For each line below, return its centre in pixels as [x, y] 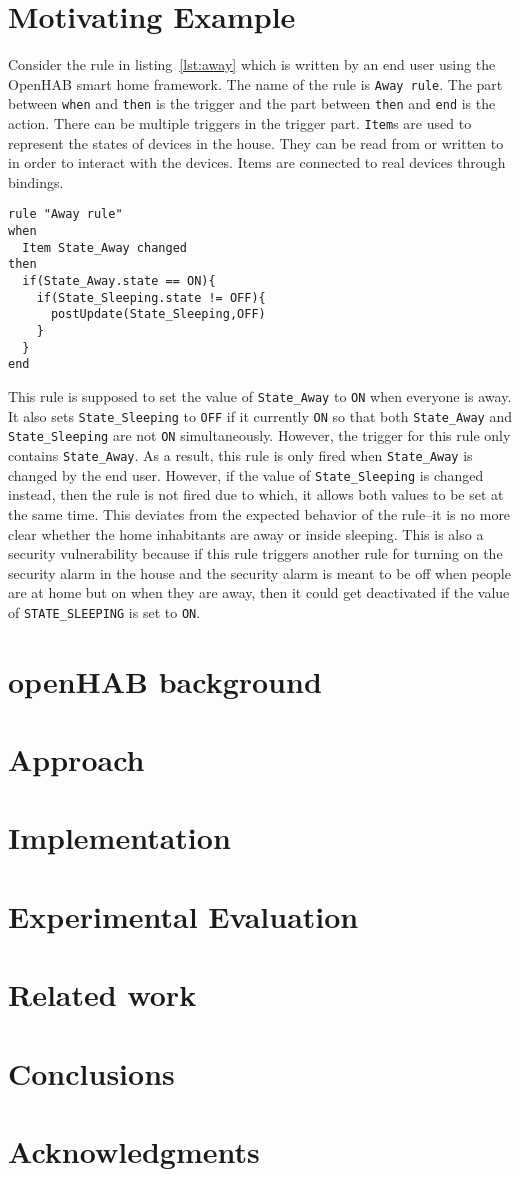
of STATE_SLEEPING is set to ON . [104, 611]
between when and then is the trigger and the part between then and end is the [252, 103]
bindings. [36, 181]
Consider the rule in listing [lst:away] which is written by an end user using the [252, 64]
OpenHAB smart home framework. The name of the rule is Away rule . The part [255, 83]
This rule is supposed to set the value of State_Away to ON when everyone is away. [260, 396]
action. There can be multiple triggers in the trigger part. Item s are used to [240, 123]
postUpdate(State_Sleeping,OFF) [158, 314]
